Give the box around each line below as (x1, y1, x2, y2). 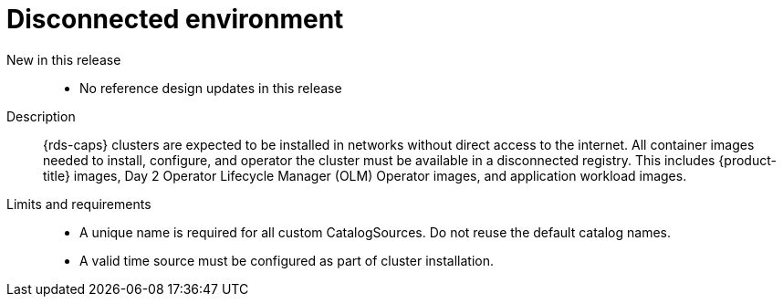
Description (6, 108, 76, 124)
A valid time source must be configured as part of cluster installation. (79, 252, 495, 268)
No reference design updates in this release (79, 79, 342, 96)
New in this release (6, 51, 121, 68)
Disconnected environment (6, 4, 344, 35)
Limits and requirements (6, 195, 151, 212)
